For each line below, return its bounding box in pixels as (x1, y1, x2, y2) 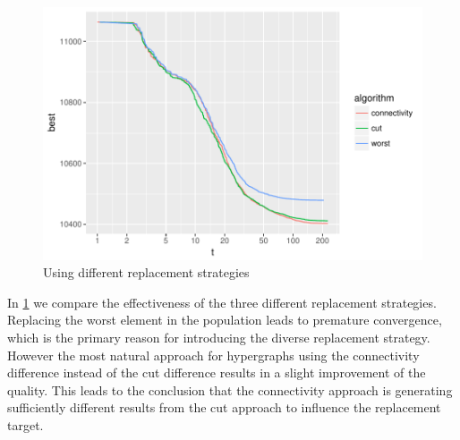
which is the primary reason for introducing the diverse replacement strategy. (7, 328, 430, 347)
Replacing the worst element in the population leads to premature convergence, (7, 310, 442, 329)
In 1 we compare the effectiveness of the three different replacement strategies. (7, 292, 437, 311)
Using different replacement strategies (43, 263, 250, 282)
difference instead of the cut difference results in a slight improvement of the (7, 363, 426, 382)
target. (7, 416, 44, 434)
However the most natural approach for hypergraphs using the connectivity (7, 345, 420, 364)
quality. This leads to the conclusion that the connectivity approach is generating (7, 380, 453, 399)
